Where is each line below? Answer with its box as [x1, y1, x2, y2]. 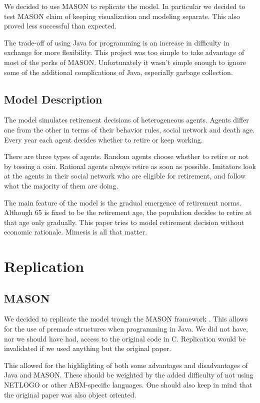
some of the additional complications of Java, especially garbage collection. [4, 66, 233, 77]
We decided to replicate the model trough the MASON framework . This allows [4, 313, 248, 324]
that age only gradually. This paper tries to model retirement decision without [4, 216, 244, 227]
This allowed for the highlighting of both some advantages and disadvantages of [4, 359, 248, 370]
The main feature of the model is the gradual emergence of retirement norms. [4, 197, 241, 207]
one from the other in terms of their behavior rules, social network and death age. [4, 124, 255, 134]
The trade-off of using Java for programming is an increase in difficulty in [4, 37, 229, 47]
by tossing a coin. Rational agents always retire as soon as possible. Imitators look [4, 160, 256, 171]
